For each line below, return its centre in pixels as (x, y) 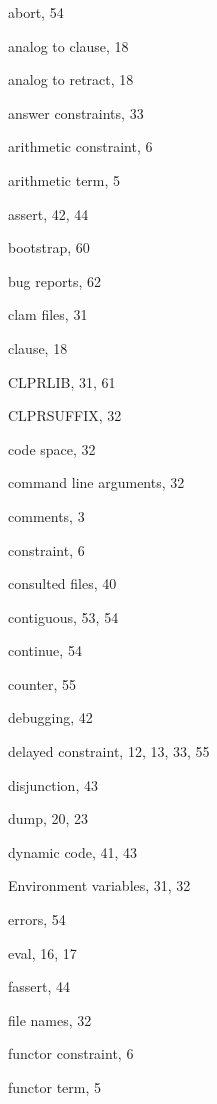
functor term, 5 (55, 1087)
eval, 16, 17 (42, 952)
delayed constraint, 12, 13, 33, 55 (109, 751)
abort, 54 (36, 12)
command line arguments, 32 (96, 482)
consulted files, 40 (62, 583)
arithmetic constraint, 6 (80, 146)
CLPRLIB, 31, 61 (62, 381)
